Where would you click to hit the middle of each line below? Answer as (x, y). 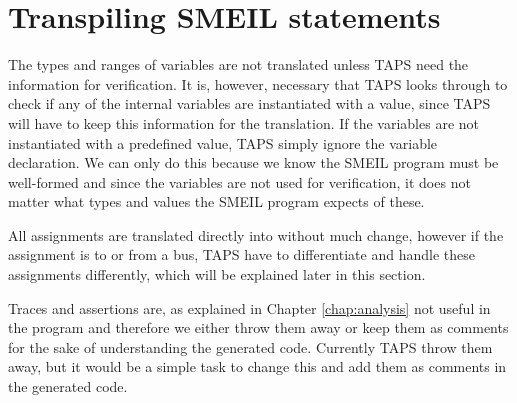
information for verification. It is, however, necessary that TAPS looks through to (258, 83)
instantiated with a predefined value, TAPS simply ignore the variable (223, 142)
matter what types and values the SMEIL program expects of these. (216, 201)
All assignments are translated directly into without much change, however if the (256, 234)
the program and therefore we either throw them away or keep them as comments (258, 327)
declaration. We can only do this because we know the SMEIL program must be (253, 162)
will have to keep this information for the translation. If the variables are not (244, 122)
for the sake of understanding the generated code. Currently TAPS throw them (250, 346)
